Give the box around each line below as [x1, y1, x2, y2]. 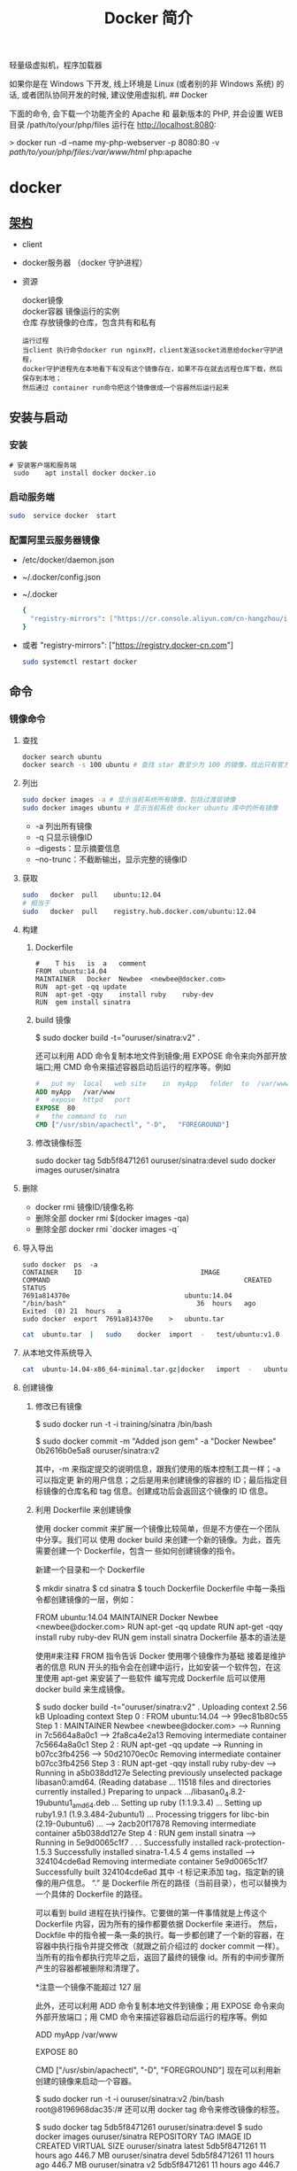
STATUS [21, 1283, 47, 1292]
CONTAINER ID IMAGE [21, 1268, 221, 1276]
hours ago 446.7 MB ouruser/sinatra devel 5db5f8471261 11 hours [34, 2150, 275, 2161]
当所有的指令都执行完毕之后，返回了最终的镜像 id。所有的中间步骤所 [34, 1952, 285, 1963]
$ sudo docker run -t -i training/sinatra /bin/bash [34, 1418, 213, 1429]
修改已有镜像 [34, 1400, 82, 1411]
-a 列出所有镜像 [34, 821, 93, 832]
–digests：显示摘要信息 [34, 843, 121, 854]
